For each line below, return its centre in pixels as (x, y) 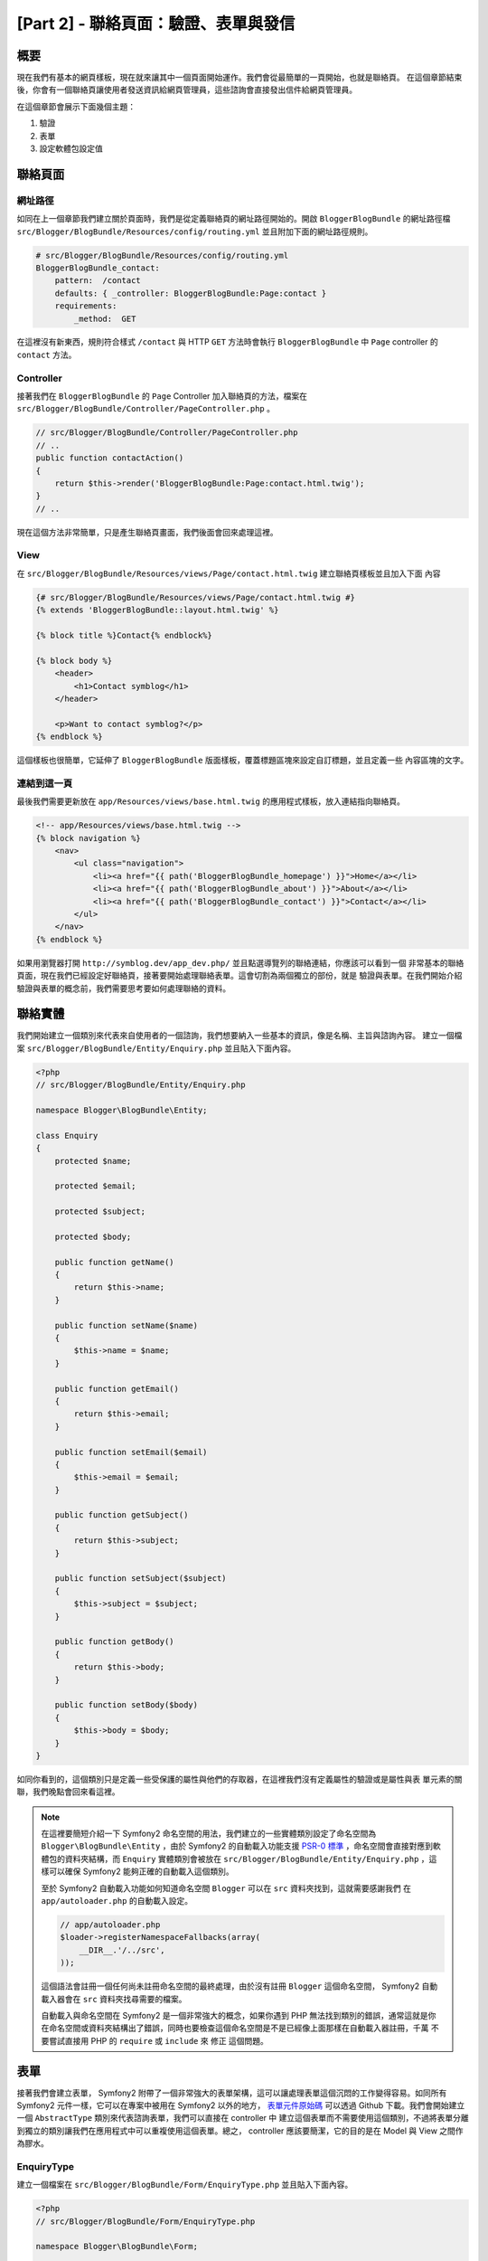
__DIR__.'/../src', (122, 1950)
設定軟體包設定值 (71, 148)
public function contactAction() (110, 458)
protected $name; (93, 1161)
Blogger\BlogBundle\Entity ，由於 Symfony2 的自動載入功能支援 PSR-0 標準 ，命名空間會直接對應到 (237, 1846)
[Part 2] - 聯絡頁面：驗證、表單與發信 (156, 24)
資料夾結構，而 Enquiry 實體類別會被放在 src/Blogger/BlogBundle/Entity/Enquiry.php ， (247, 1859)
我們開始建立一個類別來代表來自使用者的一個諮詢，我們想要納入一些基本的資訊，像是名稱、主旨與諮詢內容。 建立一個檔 (239, 1036)
